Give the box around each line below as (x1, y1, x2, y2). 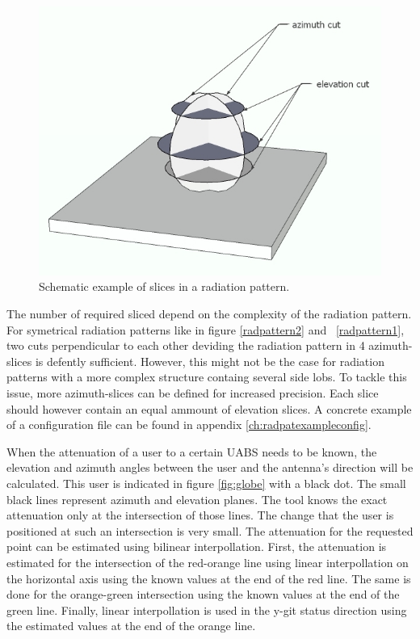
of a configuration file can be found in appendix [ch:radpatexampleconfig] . (6, 416, 372, 433)
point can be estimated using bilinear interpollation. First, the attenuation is (6, 538, 387, 555)
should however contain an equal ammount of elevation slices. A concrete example (6, 400, 412, 417)
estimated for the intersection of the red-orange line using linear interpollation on (6, 553, 409, 570)
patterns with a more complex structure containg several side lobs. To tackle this (6, 368, 407, 385)
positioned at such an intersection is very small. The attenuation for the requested (6, 522, 414, 539)
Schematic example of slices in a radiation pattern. (39, 278, 290, 295)
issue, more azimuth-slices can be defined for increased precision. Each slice (6, 385, 379, 401)
